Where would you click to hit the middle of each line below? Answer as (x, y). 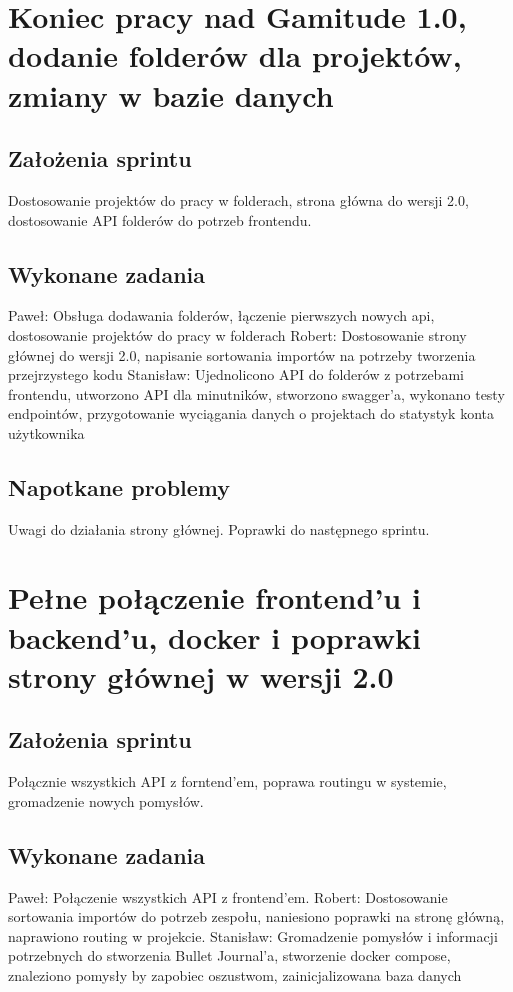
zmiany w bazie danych (171, 94)
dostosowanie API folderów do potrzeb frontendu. (160, 219)
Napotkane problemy (119, 486)
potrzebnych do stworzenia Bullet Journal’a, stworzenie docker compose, (229, 955)
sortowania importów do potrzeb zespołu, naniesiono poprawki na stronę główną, (256, 916)
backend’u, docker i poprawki (214, 636)
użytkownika (46, 432)
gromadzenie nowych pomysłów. (106, 800)
